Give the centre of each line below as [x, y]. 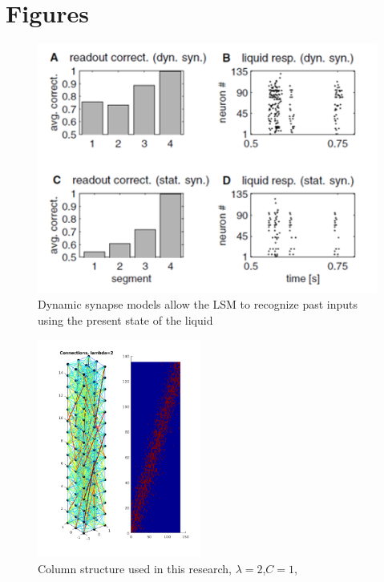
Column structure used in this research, [135, 568]
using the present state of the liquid [125, 320]
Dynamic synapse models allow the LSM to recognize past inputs [198, 304]
